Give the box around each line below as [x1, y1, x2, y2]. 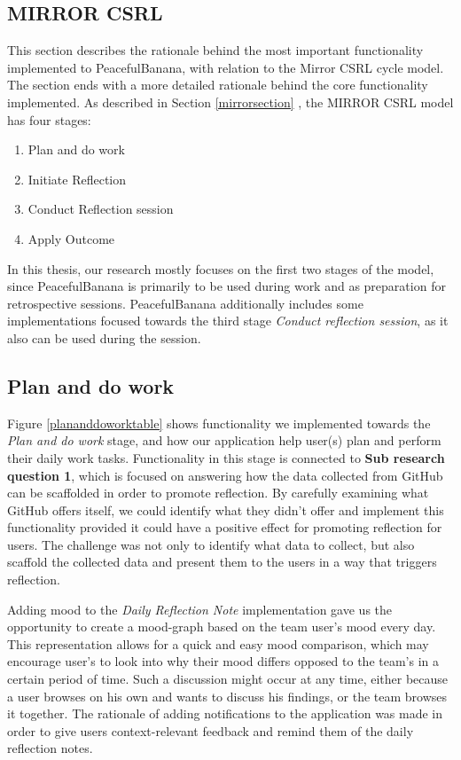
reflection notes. [7, 739, 93, 757]
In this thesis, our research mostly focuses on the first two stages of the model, [7, 259, 434, 278]
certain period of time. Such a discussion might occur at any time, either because [7, 670, 449, 688]
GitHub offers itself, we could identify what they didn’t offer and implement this [7, 500, 444, 519]
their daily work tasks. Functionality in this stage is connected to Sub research [7, 448, 445, 466]
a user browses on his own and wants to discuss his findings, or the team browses [7, 686, 448, 705]
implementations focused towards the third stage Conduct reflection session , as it [7, 311, 449, 330]
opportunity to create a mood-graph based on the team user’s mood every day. [7, 617, 436, 636]
